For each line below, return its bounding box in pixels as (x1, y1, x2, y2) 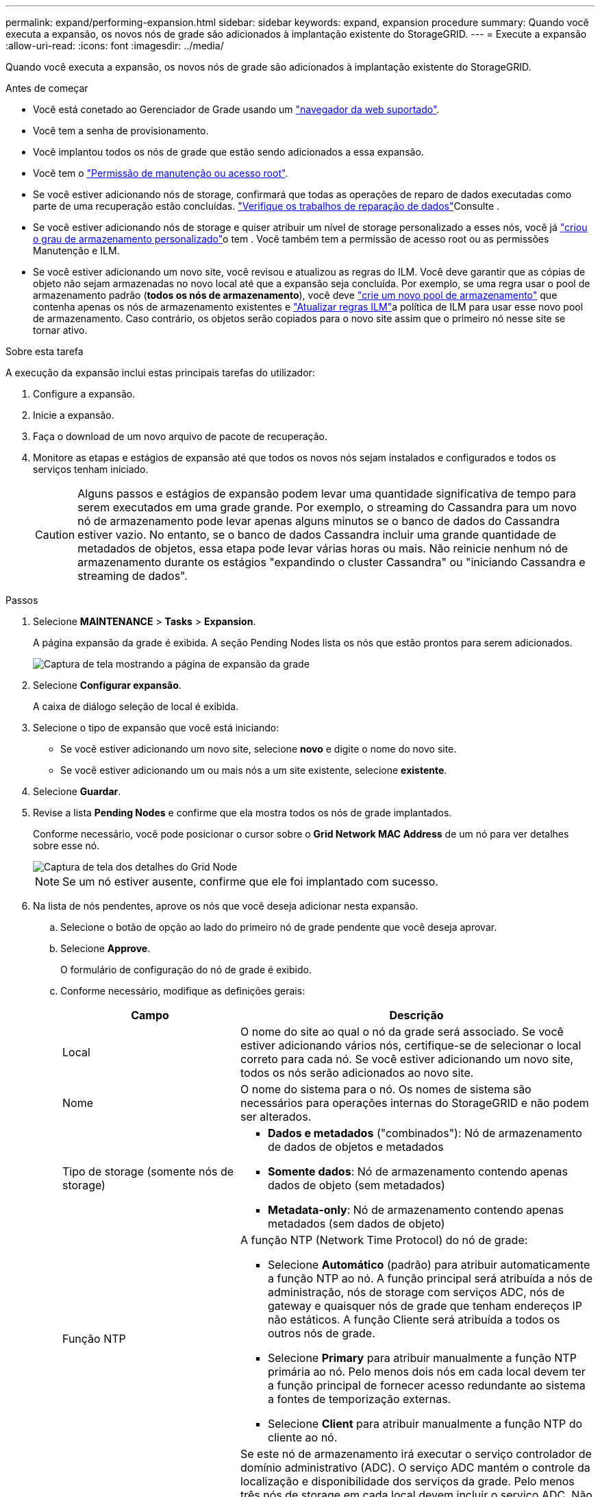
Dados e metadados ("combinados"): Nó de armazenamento (267, 1126, 582, 1140)
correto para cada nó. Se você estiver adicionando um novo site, (240, 1052, 574, 1066)
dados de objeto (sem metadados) (267, 1178, 445, 1192)
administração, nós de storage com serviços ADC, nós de (267, 1285, 565, 1299)
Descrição (389, 1008, 444, 1022)
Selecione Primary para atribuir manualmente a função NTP (267, 1351, 577, 1365)
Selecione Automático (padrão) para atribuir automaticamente (267, 1258, 590, 1271)
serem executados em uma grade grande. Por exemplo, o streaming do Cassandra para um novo (77, 500, 577, 514)
